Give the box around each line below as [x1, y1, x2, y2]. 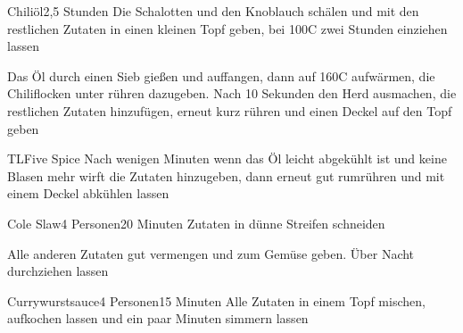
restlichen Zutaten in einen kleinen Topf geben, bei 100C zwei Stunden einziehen [7, 19, 448, 37]
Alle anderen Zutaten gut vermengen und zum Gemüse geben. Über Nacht [7, 244, 415, 262]
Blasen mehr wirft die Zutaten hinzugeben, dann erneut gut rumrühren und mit [7, 166, 445, 185]
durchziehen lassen [7, 262, 109, 280]
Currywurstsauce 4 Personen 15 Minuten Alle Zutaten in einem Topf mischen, [7, 291, 426, 310]
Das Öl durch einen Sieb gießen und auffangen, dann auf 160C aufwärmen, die [7, 66, 435, 85]
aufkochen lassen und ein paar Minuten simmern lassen [7, 309, 309, 328]
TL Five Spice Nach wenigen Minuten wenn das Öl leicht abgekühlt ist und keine [7, 149, 447, 168]
